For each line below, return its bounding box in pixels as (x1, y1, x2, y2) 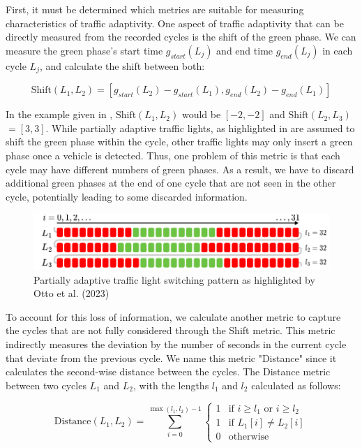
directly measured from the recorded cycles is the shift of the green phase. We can (6, 29, 356, 44)
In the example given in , (6, 107, 113, 122)
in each (322, 43, 353, 57)
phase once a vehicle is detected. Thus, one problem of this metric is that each (6, 148, 340, 163)
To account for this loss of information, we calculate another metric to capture (6, 309, 341, 324)
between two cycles (6, 377, 86, 392)
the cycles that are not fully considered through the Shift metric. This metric (6, 323, 335, 338)
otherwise (228, 432, 269, 442)
